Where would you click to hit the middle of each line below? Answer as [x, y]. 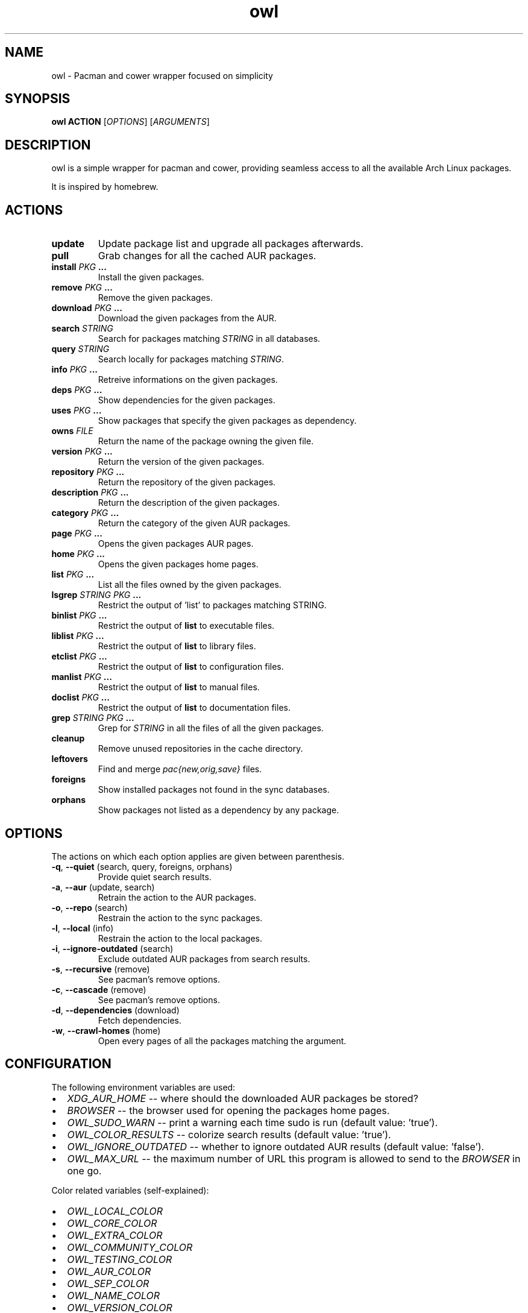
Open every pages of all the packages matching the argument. [222, 1041]
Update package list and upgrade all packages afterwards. [231, 244]
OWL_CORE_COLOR [112, 1223]
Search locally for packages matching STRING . [191, 359]
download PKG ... [87, 308]
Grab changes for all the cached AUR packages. [207, 256]
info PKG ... [74, 370]
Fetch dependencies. [140, 1020]
